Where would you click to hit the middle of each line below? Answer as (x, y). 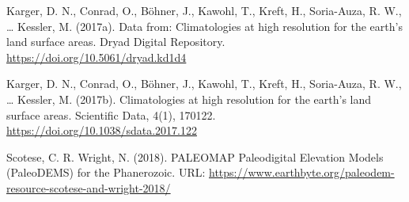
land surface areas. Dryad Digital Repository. (116, 42)
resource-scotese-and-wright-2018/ (89, 187)
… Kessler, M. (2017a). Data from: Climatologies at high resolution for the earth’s (204, 26)
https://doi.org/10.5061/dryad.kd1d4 (97, 57)
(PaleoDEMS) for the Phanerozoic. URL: (106, 172)
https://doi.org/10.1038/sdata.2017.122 (102, 130)
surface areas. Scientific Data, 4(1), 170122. (111, 114)
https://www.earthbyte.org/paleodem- (302, 172)
